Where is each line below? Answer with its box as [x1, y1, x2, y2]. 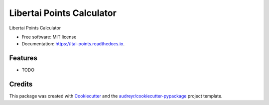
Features [9, 54, 37, 62]
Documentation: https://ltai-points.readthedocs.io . [21, 41, 125, 47]
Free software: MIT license [21, 34, 77, 40]
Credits [9, 80, 33, 89]
